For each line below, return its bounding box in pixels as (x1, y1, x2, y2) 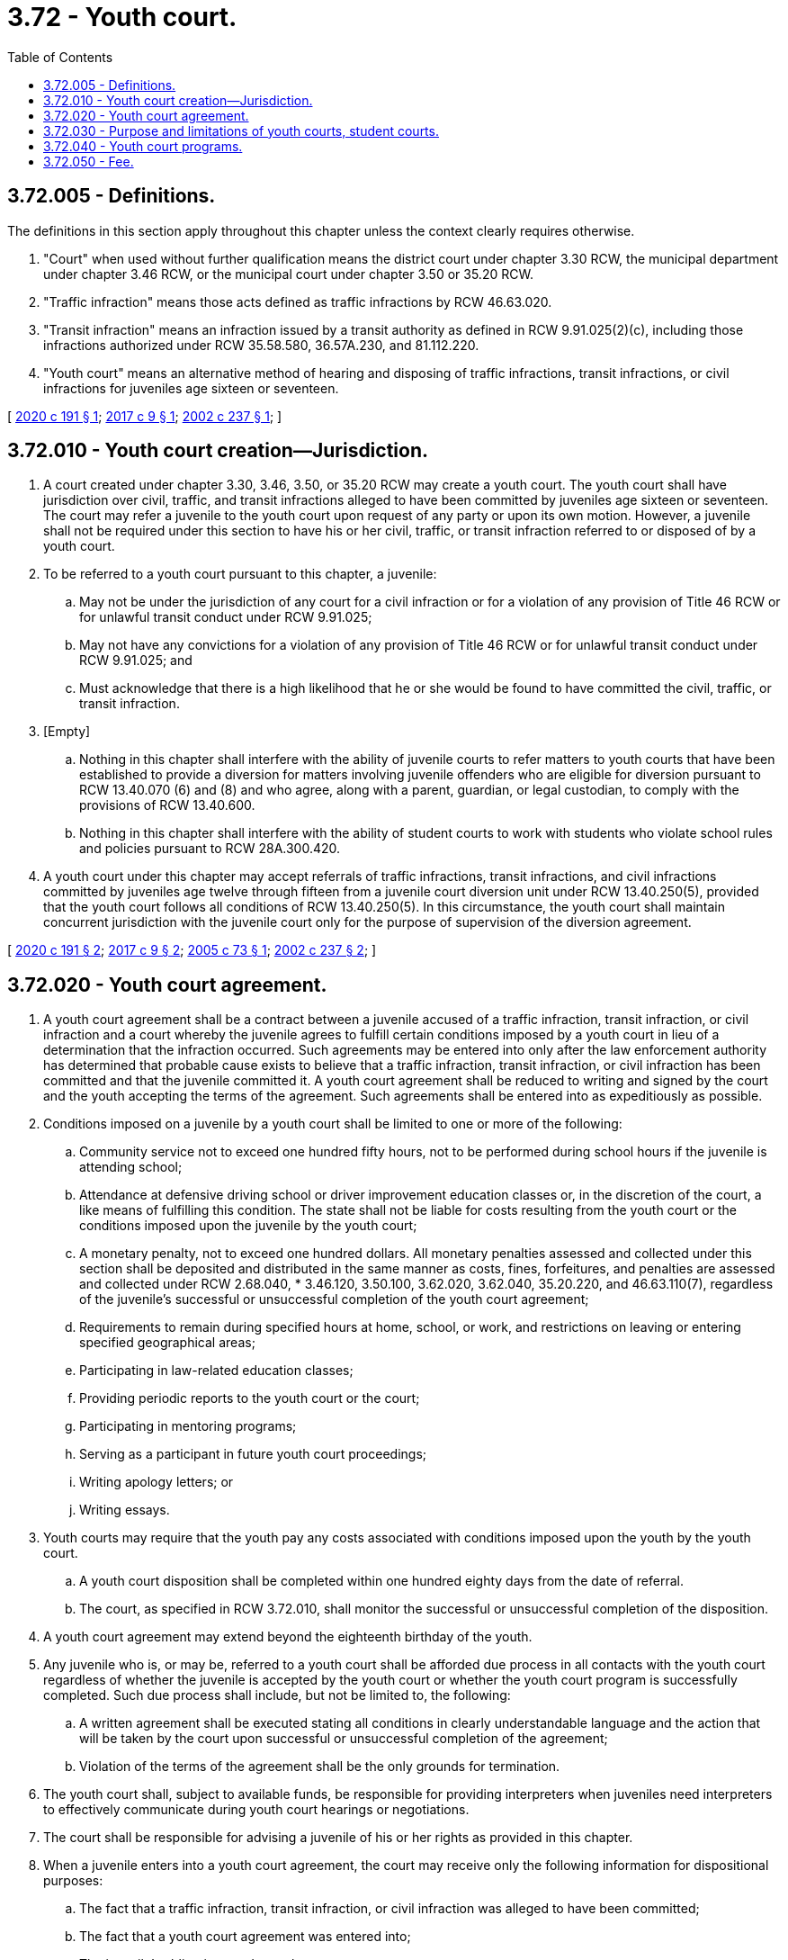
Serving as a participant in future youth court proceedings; (79, 1446, 427, 1462)
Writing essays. (79, 1502, 170, 1518)
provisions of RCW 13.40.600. (79, 797, 255, 814)
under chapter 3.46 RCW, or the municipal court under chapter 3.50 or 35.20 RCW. (43, 265, 533, 282)
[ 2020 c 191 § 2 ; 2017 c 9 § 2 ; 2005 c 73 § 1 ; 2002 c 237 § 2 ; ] (7, 942, 377, 958)
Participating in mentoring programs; (79, 1418, 297, 1434)
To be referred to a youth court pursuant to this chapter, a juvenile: (43, 566, 437, 582)
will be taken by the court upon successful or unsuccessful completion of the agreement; (79, 1731, 608, 1747)
